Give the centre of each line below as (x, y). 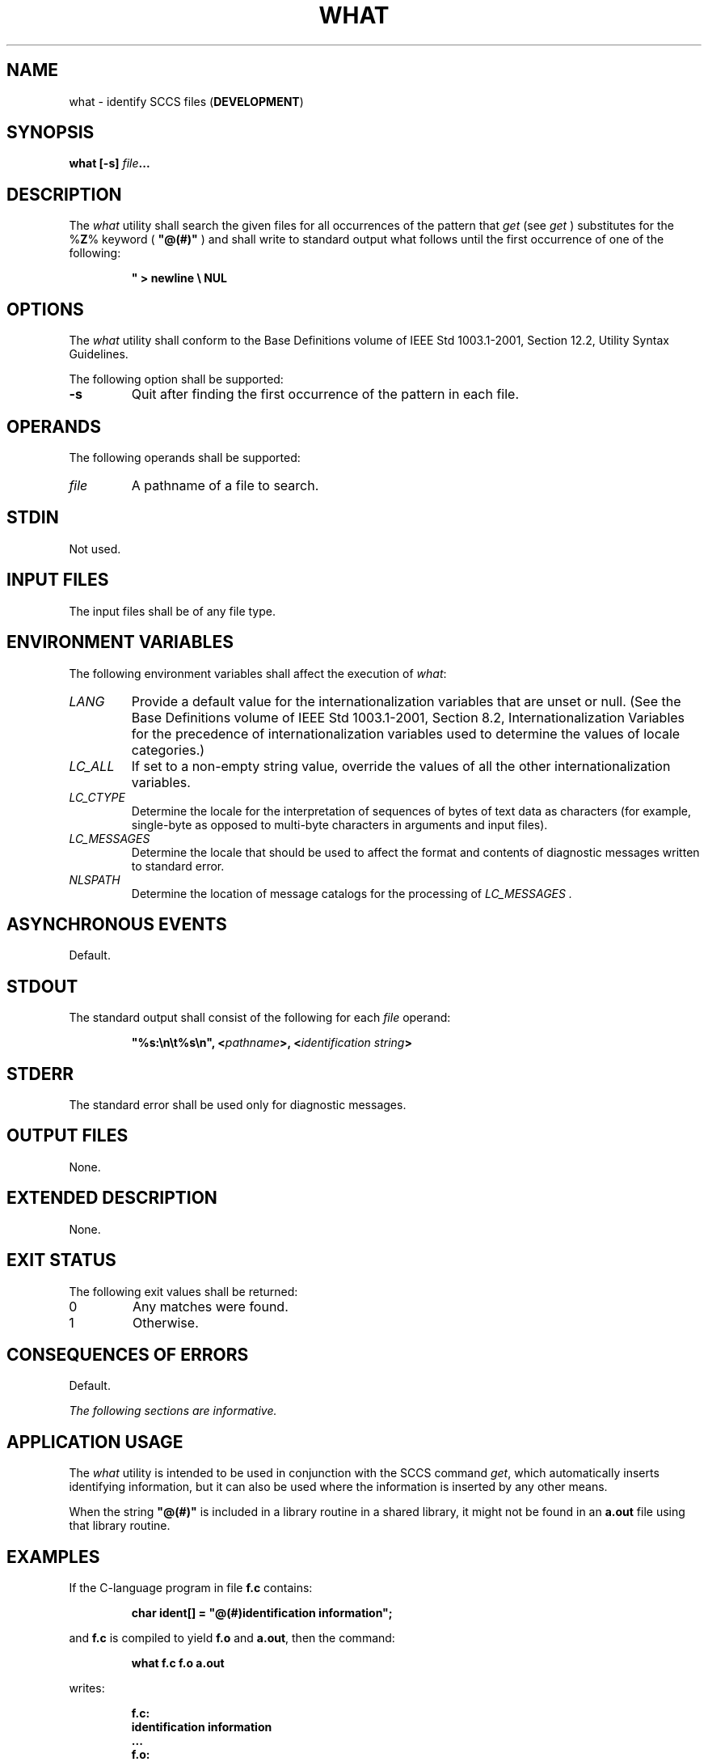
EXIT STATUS (61, 1260)
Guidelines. (99, 354)
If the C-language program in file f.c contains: (191, 1588)
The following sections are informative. (173, 1411)
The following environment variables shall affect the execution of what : (258, 673)
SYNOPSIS (51, 133)
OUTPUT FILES (67, 1136)
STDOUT (42, 986)
